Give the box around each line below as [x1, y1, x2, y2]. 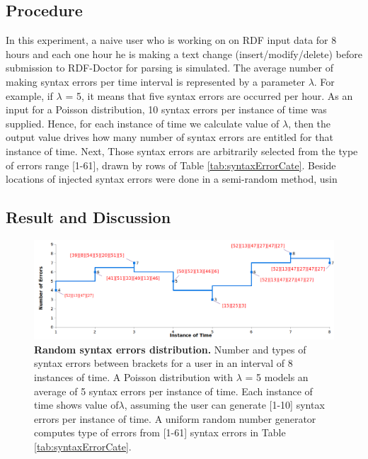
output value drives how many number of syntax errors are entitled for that [6, 130, 333, 144]
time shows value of [34, 397, 119, 412]
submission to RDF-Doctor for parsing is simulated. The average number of [6, 60, 334, 75]
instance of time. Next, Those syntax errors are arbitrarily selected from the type [6, 143, 358, 158]
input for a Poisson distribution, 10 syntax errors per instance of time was [6, 102, 327, 117]
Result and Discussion [6, 206, 171, 228]
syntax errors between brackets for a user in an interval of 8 [34, 356, 293, 370]
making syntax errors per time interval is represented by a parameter [6, 74, 305, 89]
